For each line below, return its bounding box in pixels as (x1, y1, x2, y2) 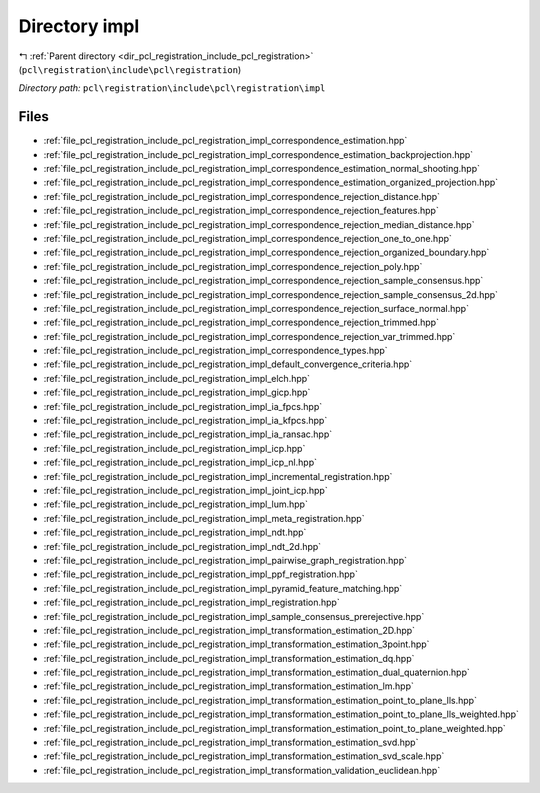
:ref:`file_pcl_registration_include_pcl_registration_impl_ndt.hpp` (43, 526, 307, 539)
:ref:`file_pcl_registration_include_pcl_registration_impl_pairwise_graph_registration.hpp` (43, 554, 407, 566)
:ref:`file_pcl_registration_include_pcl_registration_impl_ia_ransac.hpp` (43, 428, 333, 440)
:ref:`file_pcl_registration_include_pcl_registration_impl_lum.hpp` (43, 498, 309, 510)
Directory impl (18, 15, 140, 37)
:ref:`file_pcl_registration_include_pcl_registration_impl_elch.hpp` (43, 372, 310, 384)
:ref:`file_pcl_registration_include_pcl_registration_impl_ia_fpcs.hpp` (43, 400, 323, 412)
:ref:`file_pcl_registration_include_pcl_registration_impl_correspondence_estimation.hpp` (43, 135, 408, 147)
